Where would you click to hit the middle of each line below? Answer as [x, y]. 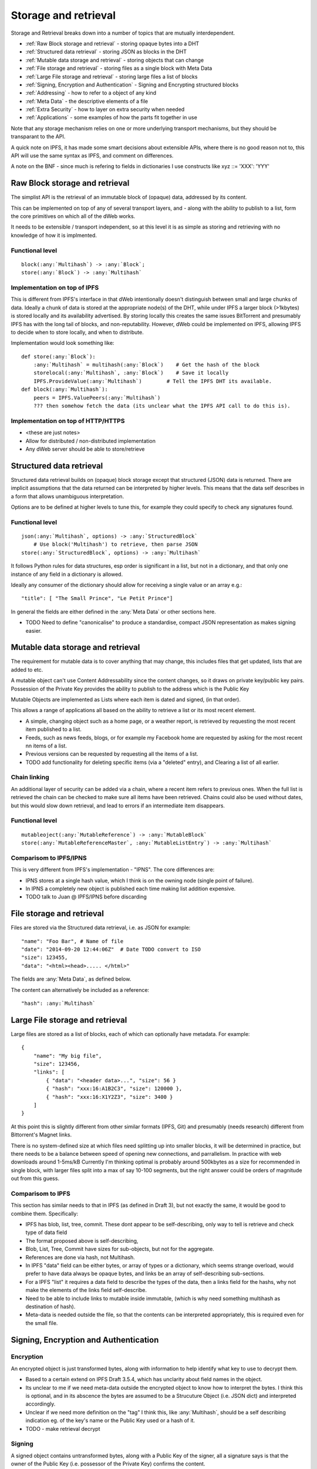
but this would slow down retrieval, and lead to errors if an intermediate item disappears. [118, 806]
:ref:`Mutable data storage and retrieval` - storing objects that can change [115, 60]
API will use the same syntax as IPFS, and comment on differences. [92, 156]
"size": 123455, [45, 957]
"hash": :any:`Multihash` [59, 1003]
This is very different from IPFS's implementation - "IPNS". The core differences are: [113, 870]
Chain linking [30, 777]
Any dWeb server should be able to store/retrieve [85, 449]
